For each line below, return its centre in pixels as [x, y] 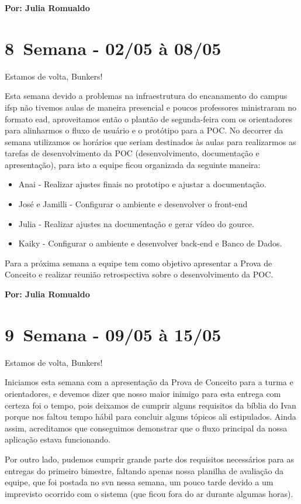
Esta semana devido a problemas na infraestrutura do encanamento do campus [146, 96]
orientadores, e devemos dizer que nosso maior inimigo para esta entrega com [143, 393]
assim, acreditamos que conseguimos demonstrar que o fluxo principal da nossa [146, 428]
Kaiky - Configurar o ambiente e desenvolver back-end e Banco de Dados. [150, 243]
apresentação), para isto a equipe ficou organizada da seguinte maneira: [133, 164]
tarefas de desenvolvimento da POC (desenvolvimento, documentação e [132, 153]
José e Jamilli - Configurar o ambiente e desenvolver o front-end [133, 204]
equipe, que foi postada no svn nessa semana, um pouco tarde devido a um [139, 482]
